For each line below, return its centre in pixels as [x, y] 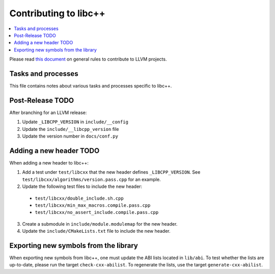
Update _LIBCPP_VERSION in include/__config [75, 122]
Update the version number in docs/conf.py [70, 136]
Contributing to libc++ [57, 13]
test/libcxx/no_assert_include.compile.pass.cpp [97, 212]
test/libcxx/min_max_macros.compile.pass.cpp [93, 205]
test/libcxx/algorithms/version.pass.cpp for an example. [91, 179]
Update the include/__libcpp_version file [71, 129]
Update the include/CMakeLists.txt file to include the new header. [96, 231]
